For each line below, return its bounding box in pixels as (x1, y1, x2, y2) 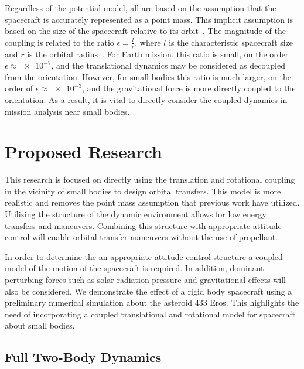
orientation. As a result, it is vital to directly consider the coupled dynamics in (5, 93, 288, 105)
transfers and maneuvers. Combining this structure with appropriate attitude (5, 219, 282, 231)
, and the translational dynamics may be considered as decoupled (51, 59, 285, 71)
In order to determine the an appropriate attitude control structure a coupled (5, 250, 283, 262)
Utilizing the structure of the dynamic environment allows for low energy (5, 208, 267, 220)
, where (135, 36, 161, 48)
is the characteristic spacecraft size (169, 36, 293, 48)
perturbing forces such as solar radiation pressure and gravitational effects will (5, 274, 286, 286)
